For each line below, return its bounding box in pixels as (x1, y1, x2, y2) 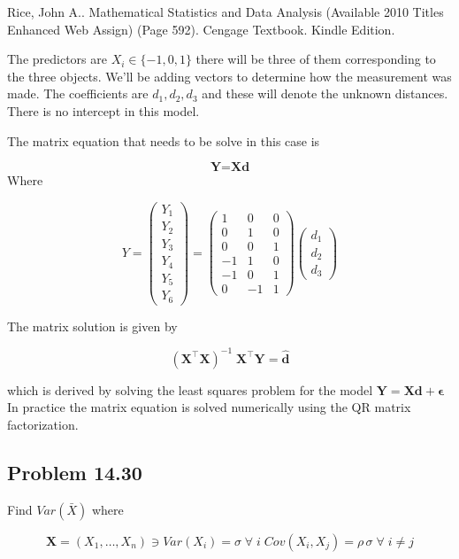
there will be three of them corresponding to (195, 50, 436, 68)
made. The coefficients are (7, 84, 149, 103)
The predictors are (7, 50, 107, 68)
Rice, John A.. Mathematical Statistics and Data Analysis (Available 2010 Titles (7, 3, 444, 20)
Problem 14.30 (7, 458, 142, 485)
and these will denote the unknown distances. (202, 84, 448, 103)
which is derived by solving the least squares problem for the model (7, 380, 373, 399)
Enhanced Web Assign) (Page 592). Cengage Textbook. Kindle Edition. (7, 19, 395, 38)
